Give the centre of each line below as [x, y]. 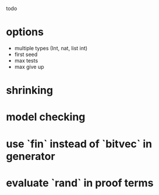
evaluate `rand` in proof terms [80, 183]
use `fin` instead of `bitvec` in [79, 144]
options [25, 32]
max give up [29, 67]
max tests [26, 60]
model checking [46, 117]
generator [31, 156]
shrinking [30, 90]
